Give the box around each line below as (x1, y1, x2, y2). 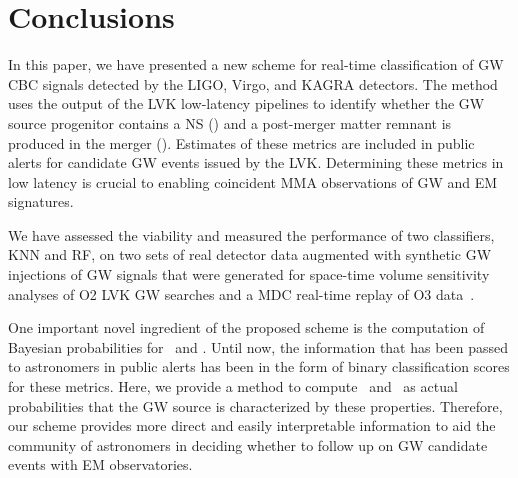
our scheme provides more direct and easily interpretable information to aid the (8, 415, 496, 436)
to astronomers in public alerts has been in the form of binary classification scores (8, 356, 510, 377)
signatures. (8, 191, 74, 212)
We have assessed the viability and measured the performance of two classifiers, (8, 224, 495, 245)
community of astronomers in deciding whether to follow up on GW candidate (8, 434, 488, 455)
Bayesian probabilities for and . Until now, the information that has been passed (8, 336, 509, 357)
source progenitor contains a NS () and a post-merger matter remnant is (8, 112, 452, 133)
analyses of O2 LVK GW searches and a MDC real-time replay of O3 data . (8, 283, 475, 304)
